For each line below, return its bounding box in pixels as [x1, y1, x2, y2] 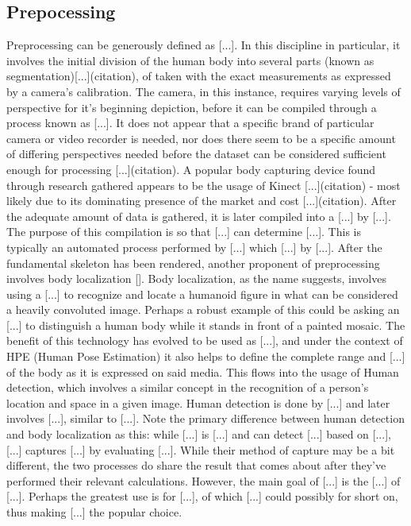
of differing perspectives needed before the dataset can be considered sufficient [6, 145, 386, 162]
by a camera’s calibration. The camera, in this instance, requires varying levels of [6, 83, 401, 99]
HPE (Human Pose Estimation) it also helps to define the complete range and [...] [6, 348, 405, 365]
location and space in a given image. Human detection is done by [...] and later [6, 394, 390, 411]
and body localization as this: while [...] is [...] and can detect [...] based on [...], [6, 426, 391, 443]
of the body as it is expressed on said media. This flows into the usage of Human [6, 363, 399, 380]
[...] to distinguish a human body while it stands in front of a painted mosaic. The [6, 316, 405, 333]
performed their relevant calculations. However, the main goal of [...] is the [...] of [6, 472, 401, 489]
